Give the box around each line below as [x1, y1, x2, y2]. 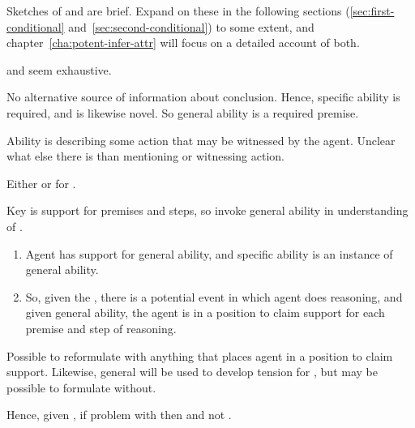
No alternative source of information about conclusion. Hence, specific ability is [6, 88, 400, 105]
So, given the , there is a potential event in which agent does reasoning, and [25, 288, 403, 305]
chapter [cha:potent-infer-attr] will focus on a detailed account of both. [6, 34, 360, 51]
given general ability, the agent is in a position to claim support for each [25, 304, 385, 321]
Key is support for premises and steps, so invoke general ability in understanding [6, 202, 409, 219]
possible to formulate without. [6, 379, 156, 396]
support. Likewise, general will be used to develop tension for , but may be [6, 363, 378, 380]
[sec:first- [349, 2, 395, 19]
